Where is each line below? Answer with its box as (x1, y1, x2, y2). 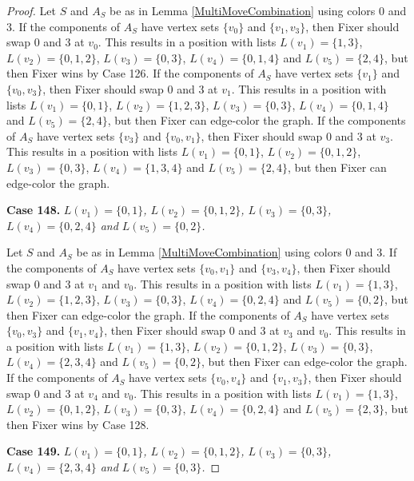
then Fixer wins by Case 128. (6, 415, 149, 432)
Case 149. (6, 443, 61, 459)
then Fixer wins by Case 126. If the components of (6, 65, 254, 81)
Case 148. (6, 201, 61, 218)
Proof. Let (6, 2, 56, 18)
